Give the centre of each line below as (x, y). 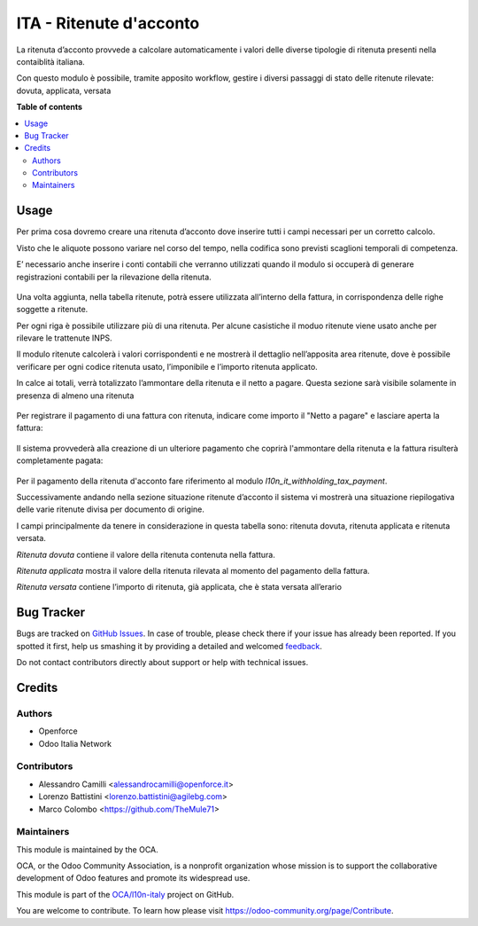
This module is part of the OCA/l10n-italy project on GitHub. (125, 894)
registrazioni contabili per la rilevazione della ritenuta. (114, 277)
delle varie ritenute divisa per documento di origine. (111, 509)
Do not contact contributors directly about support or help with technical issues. (162, 663)
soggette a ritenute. (52, 310)
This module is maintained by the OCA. (87, 849)
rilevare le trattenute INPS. (64, 338)
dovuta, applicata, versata (64, 90)
